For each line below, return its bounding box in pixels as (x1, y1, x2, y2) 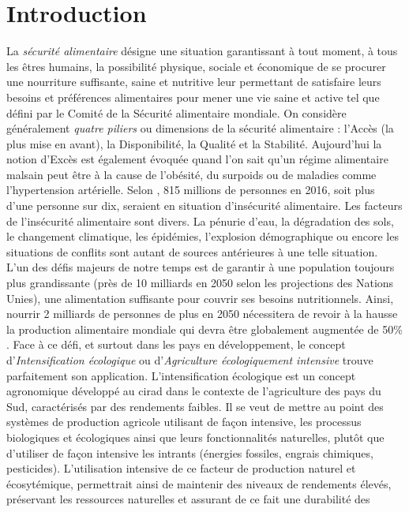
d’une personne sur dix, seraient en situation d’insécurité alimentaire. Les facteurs (6, 197, 403, 214)
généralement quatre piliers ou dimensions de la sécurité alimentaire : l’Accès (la (6, 120, 394, 136)
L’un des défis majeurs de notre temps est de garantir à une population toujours (6, 259, 395, 275)
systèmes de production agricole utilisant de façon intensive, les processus (6, 413, 362, 430)
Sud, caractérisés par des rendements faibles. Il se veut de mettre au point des (6, 398, 384, 414)
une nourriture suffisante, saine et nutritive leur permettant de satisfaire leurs (6, 73, 381, 90)
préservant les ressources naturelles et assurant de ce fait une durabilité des (6, 491, 370, 507)
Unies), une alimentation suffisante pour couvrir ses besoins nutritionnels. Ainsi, (6, 290, 394, 306)
